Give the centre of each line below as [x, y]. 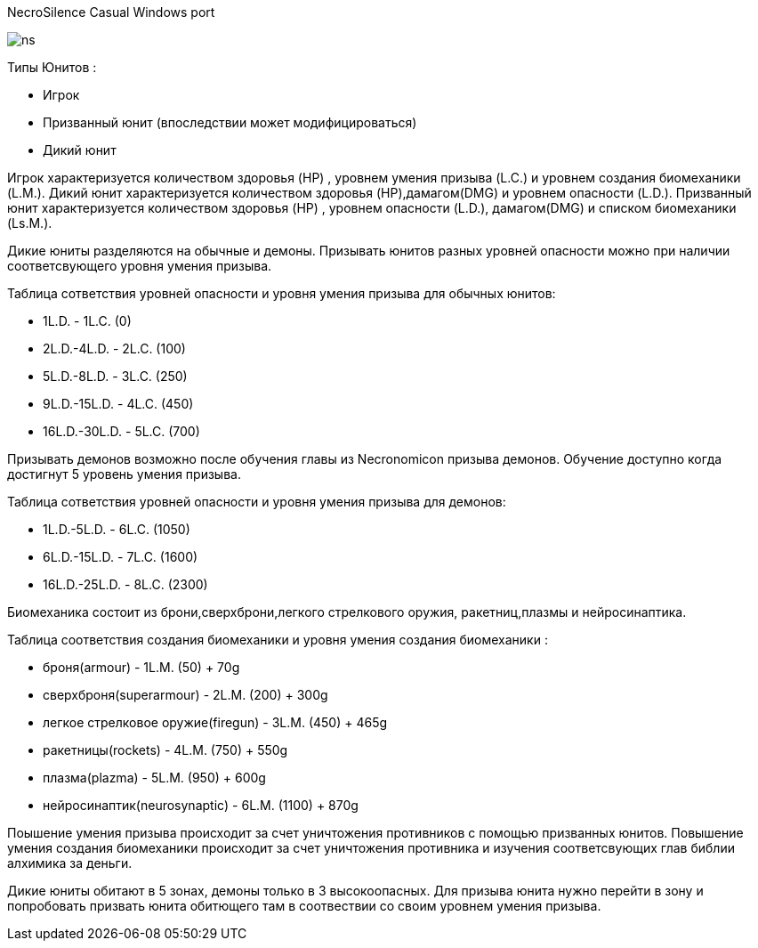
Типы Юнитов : [52, 67]
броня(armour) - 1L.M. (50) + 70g [141, 667]
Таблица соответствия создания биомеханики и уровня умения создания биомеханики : [278, 640]
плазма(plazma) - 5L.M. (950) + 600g [154, 778]
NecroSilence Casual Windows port [111, 12]
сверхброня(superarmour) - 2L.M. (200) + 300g [185, 695]
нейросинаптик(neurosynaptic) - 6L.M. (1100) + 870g [201, 805]
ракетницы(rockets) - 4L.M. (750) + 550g [165, 750]
